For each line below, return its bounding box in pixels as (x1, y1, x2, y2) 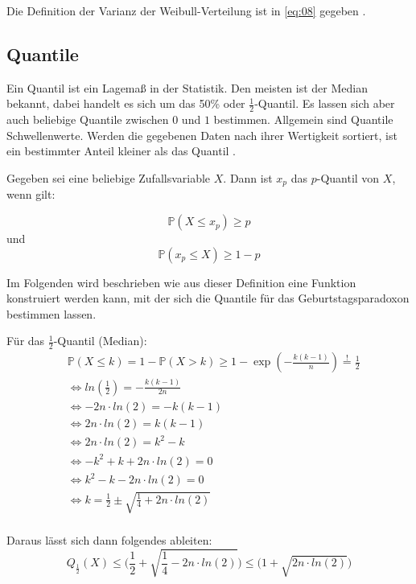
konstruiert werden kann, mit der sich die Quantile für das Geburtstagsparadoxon (6, 290, 410, 306)
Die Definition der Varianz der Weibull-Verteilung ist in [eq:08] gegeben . (6, 2, 366, 19)
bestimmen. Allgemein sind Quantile (213, 111, 393, 128)
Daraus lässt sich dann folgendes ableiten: (6, 531, 212, 548)
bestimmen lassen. (6, 305, 97, 322)
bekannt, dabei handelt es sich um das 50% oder (6, 95, 245, 112)
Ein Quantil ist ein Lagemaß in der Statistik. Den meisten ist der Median (6, 79, 368, 96)
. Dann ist (223, 170, 273, 186)
